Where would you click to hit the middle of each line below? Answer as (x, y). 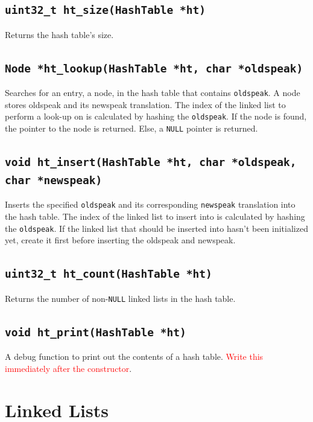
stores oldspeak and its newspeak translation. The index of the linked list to (145, 104)
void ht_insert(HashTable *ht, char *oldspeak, (151, 162)
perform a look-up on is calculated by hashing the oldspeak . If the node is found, (156, 116)
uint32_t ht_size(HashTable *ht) (106, 10)
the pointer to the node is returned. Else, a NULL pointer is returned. (131, 128)
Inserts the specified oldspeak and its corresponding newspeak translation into (150, 204)
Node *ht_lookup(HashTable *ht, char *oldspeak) (154, 68)
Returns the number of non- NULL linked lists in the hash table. (120, 298)
